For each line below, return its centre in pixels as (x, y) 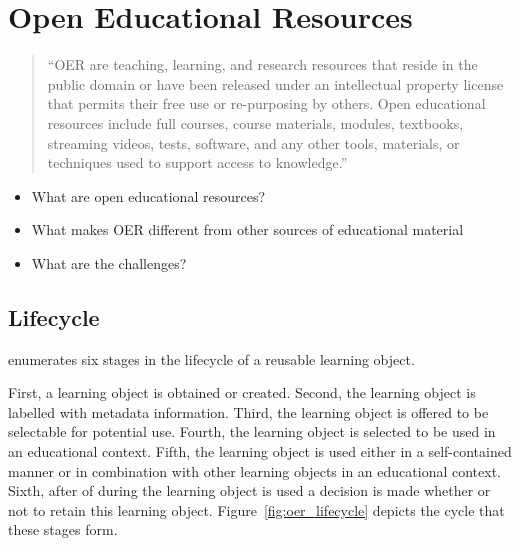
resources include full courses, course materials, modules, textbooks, (255, 122)
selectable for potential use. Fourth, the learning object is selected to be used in (252, 431)
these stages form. (63, 529)
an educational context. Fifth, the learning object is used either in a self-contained (260, 451)
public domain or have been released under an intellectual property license (275, 83)
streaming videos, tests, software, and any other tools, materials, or (253, 142)
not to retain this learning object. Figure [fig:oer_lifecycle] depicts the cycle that (256, 509)
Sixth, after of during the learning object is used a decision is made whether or (249, 490)
